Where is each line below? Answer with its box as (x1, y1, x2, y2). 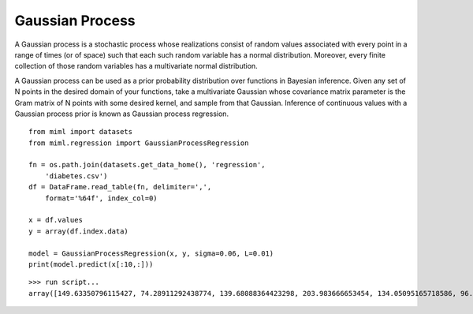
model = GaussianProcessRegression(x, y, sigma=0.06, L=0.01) (28, 249, 274, 258)
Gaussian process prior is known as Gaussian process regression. (14, 109, 229, 118)
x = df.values (28, 215, 83, 225)
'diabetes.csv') (44, 171, 108, 181)
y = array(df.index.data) (28, 226, 129, 236)
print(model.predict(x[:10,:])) (28, 260, 154, 268)
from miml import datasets (28, 127, 133, 136)
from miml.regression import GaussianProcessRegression (28, 138, 249, 148)
